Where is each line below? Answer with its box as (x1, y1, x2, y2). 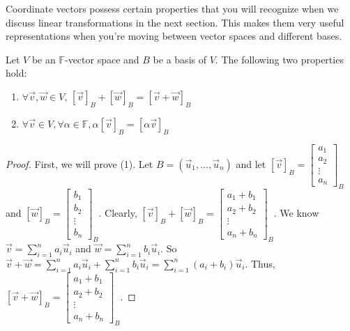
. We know (273, 206, 319, 220)
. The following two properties (215, 52, 344, 66)
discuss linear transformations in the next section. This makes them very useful (6, 15, 344, 29)
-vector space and (64, 52, 139, 66)
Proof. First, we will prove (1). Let (6, 156, 153, 171)
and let (236, 156, 266, 171)
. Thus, (245, 256, 275, 270)
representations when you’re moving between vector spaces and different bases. (6, 29, 342, 43)
